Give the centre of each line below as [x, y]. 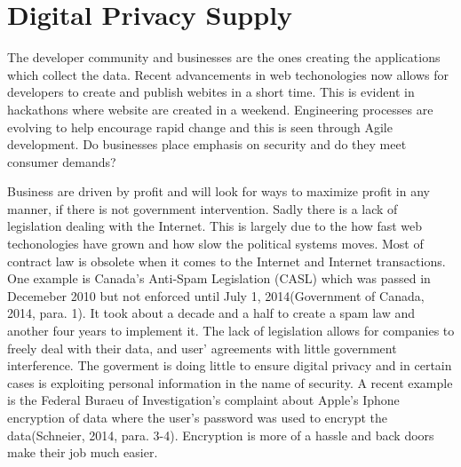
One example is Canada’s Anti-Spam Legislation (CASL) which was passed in [219, 278]
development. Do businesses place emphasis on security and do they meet [207, 144]
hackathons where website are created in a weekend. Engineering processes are [220, 109]
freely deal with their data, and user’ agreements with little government [202, 348]
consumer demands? [62, 161]
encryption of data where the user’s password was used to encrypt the [198, 417]
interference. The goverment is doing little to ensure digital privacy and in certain [230, 365]
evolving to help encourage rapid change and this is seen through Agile [200, 127]
